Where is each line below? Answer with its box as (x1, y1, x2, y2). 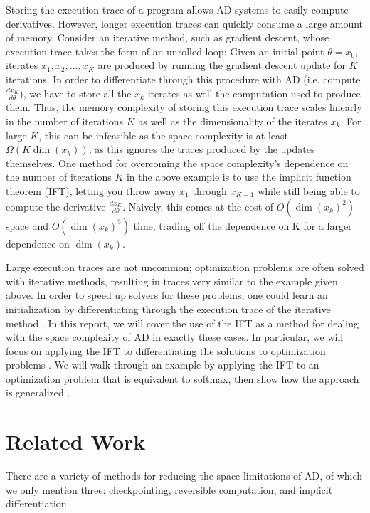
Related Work (6, 427, 146, 456)
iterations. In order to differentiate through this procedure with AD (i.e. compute (6, 71, 361, 86)
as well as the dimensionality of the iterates (138, 113, 327, 128)
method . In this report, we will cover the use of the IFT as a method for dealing (6, 315, 359, 330)
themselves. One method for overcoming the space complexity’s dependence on (6, 155, 349, 170)
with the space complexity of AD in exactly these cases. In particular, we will (6, 329, 344, 344)
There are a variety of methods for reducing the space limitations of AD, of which (6, 468, 363, 483)
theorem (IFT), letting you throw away (6, 183, 176, 198)
